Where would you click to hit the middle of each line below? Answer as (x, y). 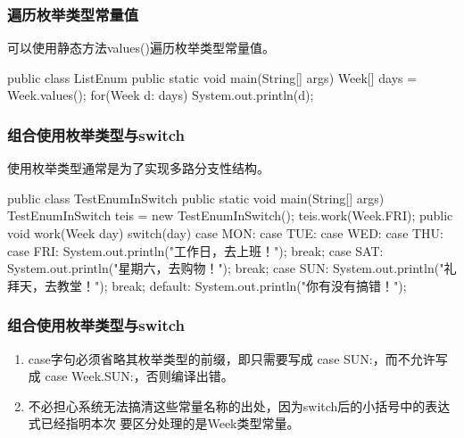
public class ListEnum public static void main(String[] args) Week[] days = (212, 77)
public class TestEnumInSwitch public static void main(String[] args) (196, 198)
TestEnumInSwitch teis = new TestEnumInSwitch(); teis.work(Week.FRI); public (230, 215)
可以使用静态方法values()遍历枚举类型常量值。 (141, 48)
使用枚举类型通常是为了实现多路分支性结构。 (138, 168)
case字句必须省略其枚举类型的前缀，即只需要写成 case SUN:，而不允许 (232, 358)
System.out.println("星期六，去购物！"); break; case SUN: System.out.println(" (226, 268)
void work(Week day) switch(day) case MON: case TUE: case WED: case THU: (226, 233)
